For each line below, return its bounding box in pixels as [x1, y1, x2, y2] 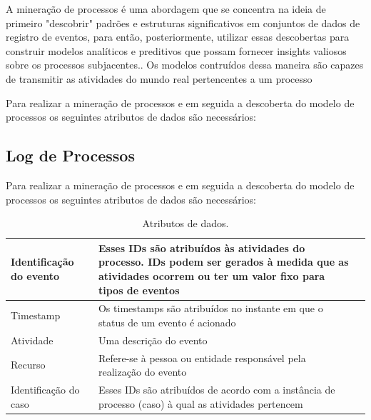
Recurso [11, 357, 46, 372]
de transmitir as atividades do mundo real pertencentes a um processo [6, 71, 312, 86]
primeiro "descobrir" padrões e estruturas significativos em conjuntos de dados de [6, 15, 360, 30]
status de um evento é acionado [98, 314, 236, 329]
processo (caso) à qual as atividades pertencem [98, 396, 303, 411]
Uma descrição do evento [98, 332, 208, 347]
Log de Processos [6, 144, 135, 166]
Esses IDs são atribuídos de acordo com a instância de [98, 382, 335, 397]
